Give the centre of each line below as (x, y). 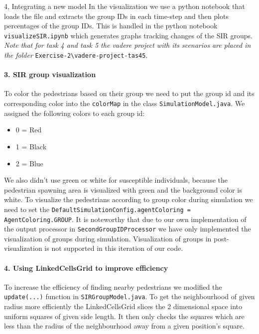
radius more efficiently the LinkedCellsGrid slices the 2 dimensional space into (123, 306)
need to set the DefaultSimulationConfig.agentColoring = (97, 209)
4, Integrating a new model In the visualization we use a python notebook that (125, 6)
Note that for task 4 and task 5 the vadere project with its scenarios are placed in (128, 45)
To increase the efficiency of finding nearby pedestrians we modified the (113, 286)
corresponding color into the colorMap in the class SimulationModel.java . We (125, 103)
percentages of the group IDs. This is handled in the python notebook (111, 26)
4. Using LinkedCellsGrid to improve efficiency (86, 268)
